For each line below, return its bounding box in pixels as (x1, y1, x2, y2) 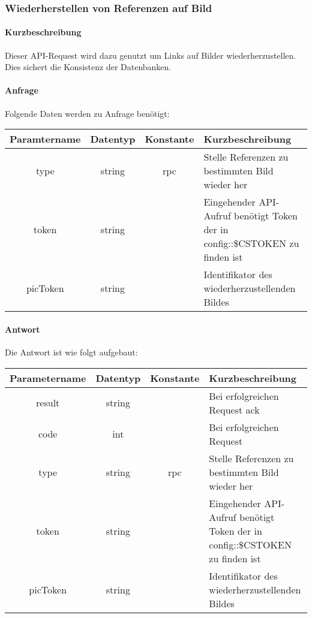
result (36, 396, 60, 410)
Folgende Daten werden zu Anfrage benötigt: (5, 107, 170, 119)
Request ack (209, 402, 260, 417)
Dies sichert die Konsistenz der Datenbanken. (5, 61, 172, 73)
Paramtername (10, 132, 81, 146)
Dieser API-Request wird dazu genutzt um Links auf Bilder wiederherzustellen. (5, 49, 296, 61)
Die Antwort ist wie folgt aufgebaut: (5, 346, 138, 358)
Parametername (10, 370, 86, 385)
